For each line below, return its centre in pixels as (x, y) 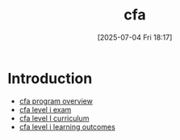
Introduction (50, 78)
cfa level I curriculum (54, 118)
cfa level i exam (45, 109)
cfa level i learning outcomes (67, 126)
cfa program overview (56, 101)
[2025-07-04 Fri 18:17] (135, 37)
